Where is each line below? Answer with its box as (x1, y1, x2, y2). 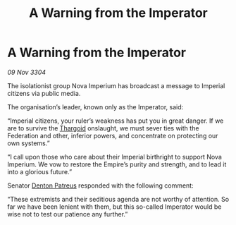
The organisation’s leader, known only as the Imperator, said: (7, 102, 184, 111)
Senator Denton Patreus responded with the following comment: (7, 181, 194, 190)
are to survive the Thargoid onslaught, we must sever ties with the (7, 123, 199, 132)
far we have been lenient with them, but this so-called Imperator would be (7, 202, 222, 211)
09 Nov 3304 (7, 68, 46, 76)
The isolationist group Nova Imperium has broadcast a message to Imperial (7, 81, 225, 90)
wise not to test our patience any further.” (7, 209, 128, 218)
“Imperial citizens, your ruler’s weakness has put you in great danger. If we (7, 116, 224, 125)
